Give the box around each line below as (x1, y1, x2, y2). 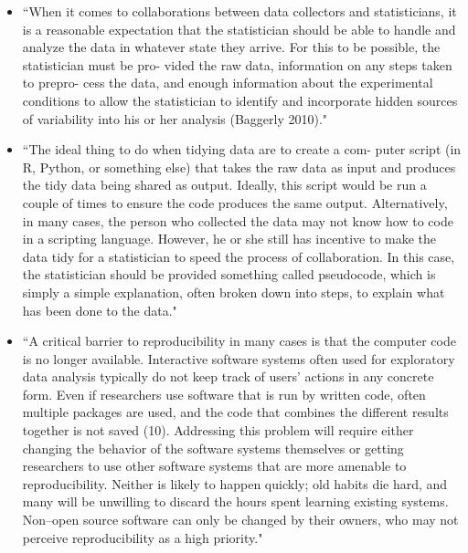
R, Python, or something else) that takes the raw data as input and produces (22, 157, 456, 176)
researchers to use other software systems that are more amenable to (22, 456, 407, 475)
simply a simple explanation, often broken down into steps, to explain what (22, 282, 445, 301)
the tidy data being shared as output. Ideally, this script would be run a (22, 175, 427, 194)
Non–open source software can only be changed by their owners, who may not (22, 510, 459, 529)
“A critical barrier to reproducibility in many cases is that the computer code (22, 331, 456, 350)
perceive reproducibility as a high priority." (22, 527, 263, 547)
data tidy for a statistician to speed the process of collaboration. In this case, (22, 246, 455, 266)
